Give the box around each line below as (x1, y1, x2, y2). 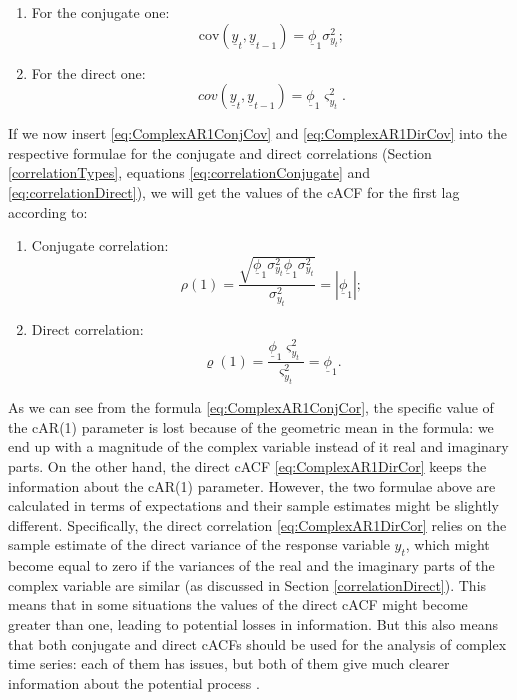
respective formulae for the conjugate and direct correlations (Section (8, 142, 432, 163)
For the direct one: (31, 62, 146, 83)
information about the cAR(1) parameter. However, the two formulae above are (8, 475, 496, 496)
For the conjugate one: (31, 2, 170, 22)
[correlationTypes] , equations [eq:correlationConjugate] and (8, 162, 371, 183)
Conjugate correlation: (31, 235, 169, 256)
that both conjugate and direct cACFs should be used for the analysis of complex (8, 633, 507, 654)
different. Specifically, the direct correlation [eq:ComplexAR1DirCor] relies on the (8, 514, 507, 535)
